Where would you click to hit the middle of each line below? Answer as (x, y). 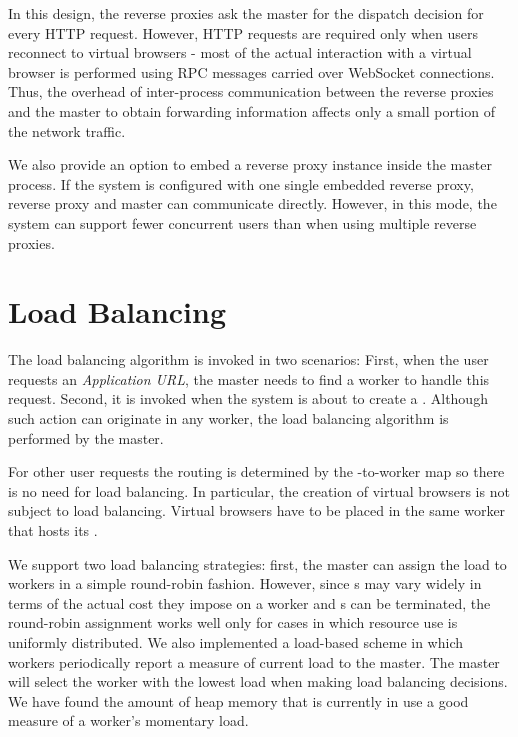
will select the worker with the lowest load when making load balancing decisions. (258, 681)
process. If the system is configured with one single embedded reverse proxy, (241, 183)
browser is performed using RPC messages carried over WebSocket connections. (251, 71)
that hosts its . (53, 530)
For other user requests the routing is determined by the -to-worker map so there (256, 471)
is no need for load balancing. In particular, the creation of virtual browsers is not (259, 490)
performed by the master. (86, 437)
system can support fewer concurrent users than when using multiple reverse (242, 222)
